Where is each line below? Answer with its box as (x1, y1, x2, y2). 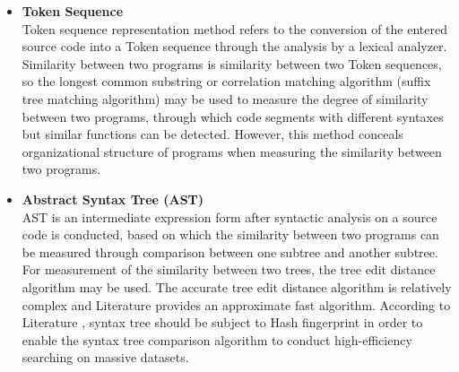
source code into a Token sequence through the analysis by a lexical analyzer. (22, 37, 447, 56)
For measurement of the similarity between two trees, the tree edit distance (22, 260, 436, 279)
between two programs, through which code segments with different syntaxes (22, 107, 444, 125)
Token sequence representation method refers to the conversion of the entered (22, 19, 447, 38)
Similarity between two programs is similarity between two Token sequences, (22, 54, 442, 73)
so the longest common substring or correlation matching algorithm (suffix (22, 72, 431, 91)
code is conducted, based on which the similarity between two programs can (22, 225, 439, 244)
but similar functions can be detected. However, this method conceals (22, 125, 403, 143)
